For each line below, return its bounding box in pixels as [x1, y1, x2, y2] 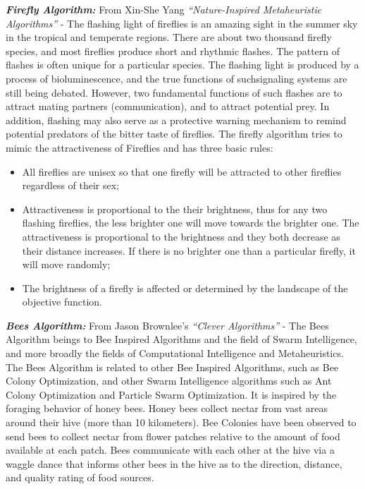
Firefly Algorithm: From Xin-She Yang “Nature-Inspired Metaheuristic [6, 2, 322, 16]
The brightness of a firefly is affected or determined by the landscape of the [22, 280, 348, 295]
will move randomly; [22, 257, 111, 272]
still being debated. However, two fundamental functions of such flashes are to [6, 85, 342, 99]
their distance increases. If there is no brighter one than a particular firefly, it [22, 243, 356, 258]
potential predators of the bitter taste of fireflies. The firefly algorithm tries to [6, 126, 342, 141]
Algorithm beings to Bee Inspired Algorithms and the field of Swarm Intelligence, [6, 332, 357, 346]
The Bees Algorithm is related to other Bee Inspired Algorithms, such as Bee [6, 359, 339, 374]
